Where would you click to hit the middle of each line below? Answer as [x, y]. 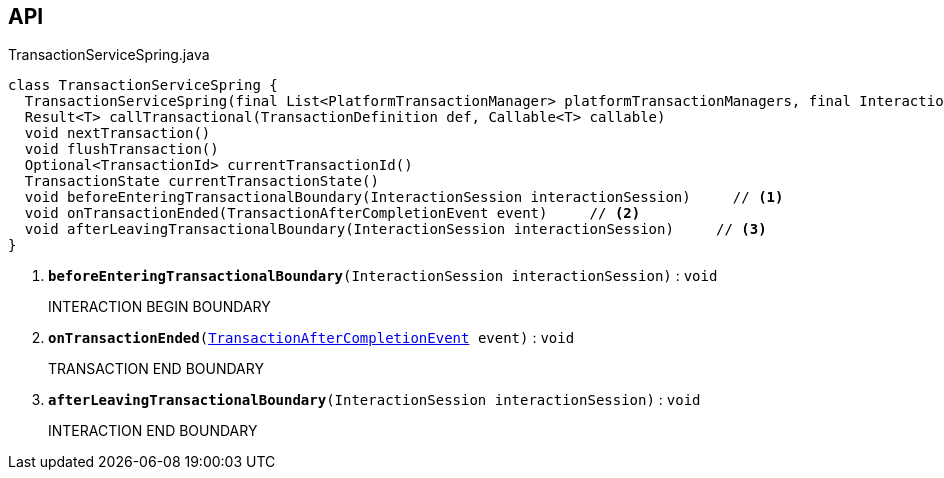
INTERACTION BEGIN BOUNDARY [159, 307]
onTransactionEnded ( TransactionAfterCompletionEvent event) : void [311, 338]
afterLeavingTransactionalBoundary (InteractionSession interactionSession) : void [374, 400]
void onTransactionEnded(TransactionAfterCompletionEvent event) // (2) [332, 213]
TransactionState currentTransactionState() [201, 181]
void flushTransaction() [121, 149]
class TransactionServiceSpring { [143, 85]
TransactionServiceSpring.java [109, 55]
